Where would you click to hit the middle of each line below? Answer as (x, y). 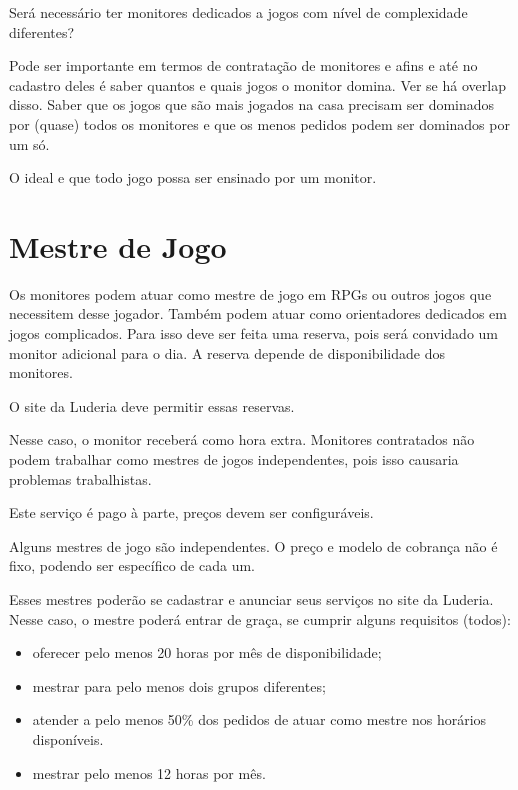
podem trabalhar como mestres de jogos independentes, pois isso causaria (234, 459)
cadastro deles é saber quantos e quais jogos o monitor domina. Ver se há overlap (257, 84)
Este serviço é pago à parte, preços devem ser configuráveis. (191, 512)
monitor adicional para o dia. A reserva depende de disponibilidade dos (227, 352)
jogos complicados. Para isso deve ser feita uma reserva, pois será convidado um (254, 333)
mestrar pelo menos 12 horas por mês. (149, 772)
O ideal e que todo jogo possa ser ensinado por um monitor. (193, 177)
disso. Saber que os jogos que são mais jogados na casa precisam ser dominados (252, 104)
